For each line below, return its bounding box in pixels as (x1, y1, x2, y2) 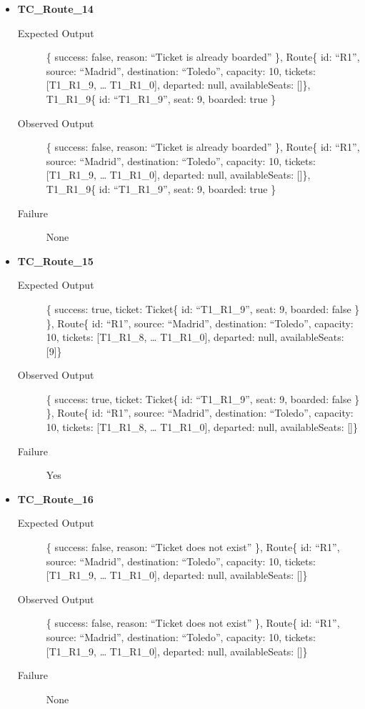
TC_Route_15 (17, 253, 94, 268)
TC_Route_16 (17, 491, 94, 506)
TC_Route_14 (17, 1, 94, 16)
